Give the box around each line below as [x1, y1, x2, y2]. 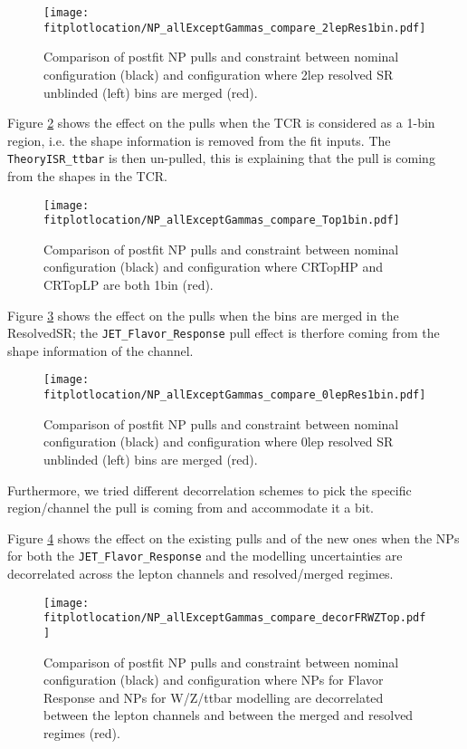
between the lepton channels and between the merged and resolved [43, 706, 414, 725]
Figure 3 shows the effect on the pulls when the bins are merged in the [7, 305, 399, 324]
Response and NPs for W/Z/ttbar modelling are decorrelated [43, 687, 384, 706]
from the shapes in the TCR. [7, 166, 167, 185]
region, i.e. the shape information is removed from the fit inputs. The [7, 130, 391, 149]
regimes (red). [43, 723, 120, 742]
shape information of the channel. [7, 341, 194, 360]
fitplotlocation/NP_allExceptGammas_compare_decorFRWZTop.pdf [43, 611, 426, 625]
